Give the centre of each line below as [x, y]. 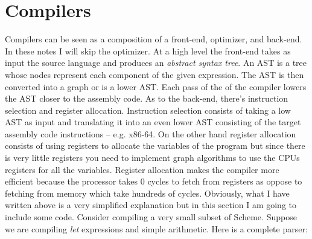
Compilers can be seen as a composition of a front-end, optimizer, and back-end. [154, 39]
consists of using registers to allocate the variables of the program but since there [155, 146]
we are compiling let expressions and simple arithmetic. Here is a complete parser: [156, 228]
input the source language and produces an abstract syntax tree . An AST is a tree [156, 63]
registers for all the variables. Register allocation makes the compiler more [142, 169]
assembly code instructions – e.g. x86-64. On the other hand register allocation [151, 133]
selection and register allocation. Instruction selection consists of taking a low [148, 110]
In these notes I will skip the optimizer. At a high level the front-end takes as [148, 51]
